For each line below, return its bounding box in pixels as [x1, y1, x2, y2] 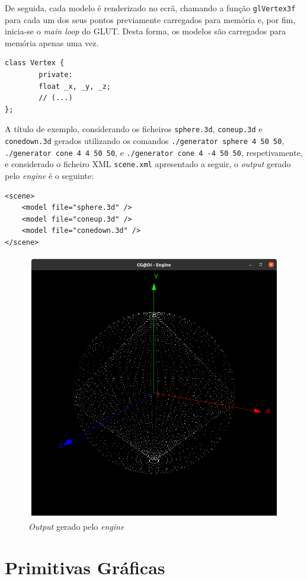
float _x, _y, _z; [39, 82, 111, 91]
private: [39, 71, 73, 79]
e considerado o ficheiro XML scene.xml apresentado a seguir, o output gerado [5, 158, 291, 170]
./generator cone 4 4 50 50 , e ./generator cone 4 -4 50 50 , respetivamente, [5, 146, 303, 158]
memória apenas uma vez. [5, 36, 99, 49]
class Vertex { [5, 59, 65, 68]
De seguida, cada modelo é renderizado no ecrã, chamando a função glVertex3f [5, 2, 296, 14]
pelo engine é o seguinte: [5, 169, 94, 182]
